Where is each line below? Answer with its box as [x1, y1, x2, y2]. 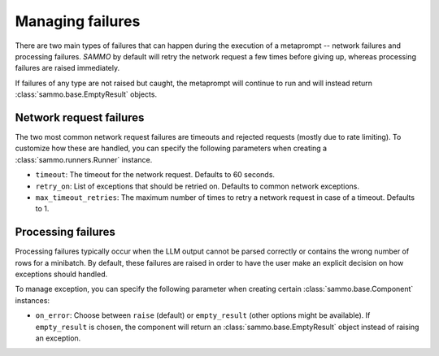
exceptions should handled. [15, 269, 108, 280]
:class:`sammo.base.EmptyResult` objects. [15, 89, 158, 99]
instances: [15, 295, 50, 305]
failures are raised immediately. [15, 63, 120, 73]
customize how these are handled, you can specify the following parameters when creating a [15, 143, 328, 154]
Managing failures [15, 12, 141, 30]
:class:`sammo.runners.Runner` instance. [15, 154, 153, 164]
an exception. [35, 333, 81, 343]
